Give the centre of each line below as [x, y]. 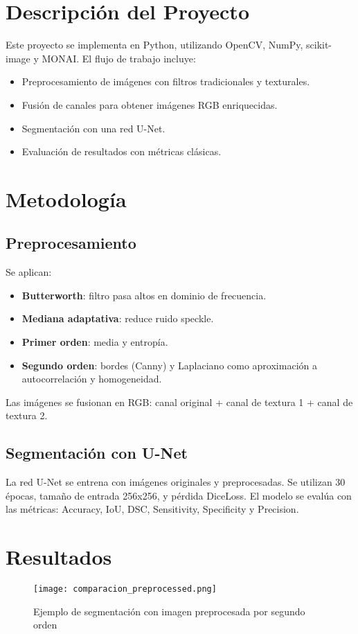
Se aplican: [29, 272]
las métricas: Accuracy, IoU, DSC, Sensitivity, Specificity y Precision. [152, 509]
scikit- [319, 45]
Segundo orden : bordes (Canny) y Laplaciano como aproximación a [169, 365]
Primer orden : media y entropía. [95, 342]
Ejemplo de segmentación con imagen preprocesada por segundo [169, 611]
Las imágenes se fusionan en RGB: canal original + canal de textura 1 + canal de [179, 402]
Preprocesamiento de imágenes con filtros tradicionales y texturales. [166, 81]
